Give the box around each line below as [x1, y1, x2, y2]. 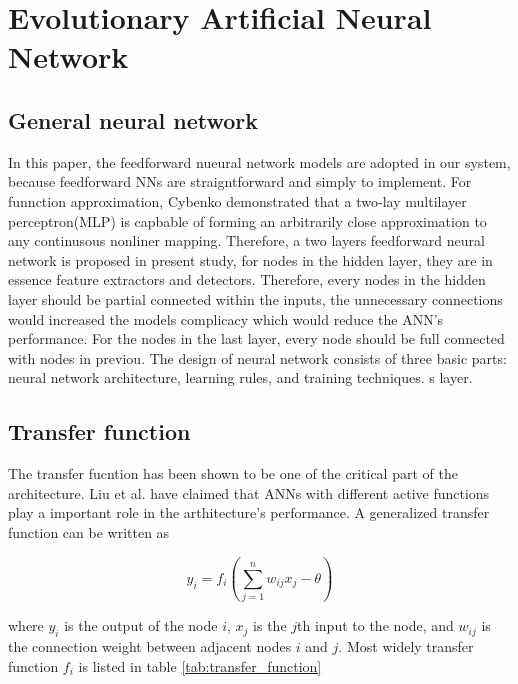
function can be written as [8, 521, 170, 542]
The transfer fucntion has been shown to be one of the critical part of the [8, 463, 458, 484]
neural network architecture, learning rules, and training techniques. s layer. [8, 367, 473, 388]
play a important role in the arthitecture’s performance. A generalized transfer [8, 502, 490, 523]
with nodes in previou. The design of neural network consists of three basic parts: [8, 347, 507, 368]
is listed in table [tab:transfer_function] [78, 655, 322, 676]
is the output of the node [64, 615, 218, 636]
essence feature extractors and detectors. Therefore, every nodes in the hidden [8, 269, 486, 290]
